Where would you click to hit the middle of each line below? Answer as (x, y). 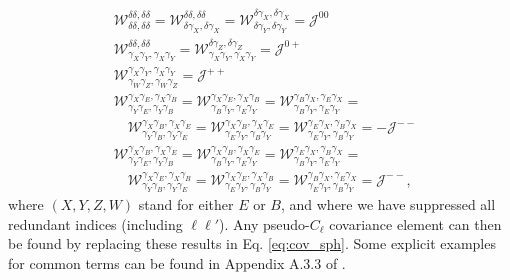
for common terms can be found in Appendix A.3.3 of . (177, 262)
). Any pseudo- (264, 223)
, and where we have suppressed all (388, 204)
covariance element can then (415, 223)
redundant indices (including (95, 223)
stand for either (186, 204)
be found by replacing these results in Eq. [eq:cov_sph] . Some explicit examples (252, 243)
